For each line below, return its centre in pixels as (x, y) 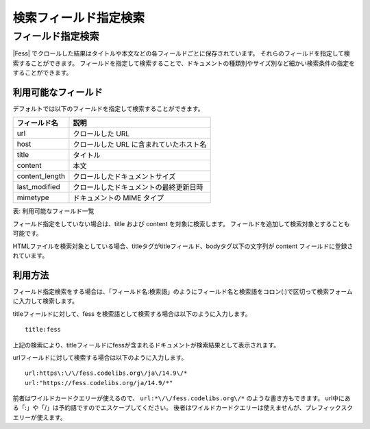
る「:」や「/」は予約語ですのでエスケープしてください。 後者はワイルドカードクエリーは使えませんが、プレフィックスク (183, 408)
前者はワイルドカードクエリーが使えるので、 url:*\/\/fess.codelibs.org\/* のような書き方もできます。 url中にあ (182, 398)
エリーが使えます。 (39, 417)
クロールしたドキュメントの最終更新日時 (138, 187)
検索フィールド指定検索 (79, 18)
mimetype (33, 197)
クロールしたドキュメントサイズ (124, 177)
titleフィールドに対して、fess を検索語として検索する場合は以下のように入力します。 (132, 314)
